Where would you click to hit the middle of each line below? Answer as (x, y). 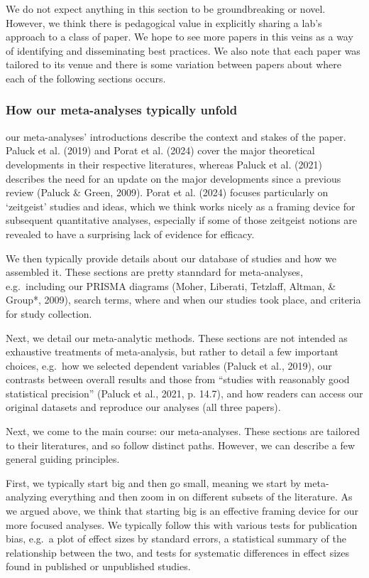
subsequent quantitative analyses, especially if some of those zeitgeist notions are (181, 220)
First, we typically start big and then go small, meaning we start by (153, 482)
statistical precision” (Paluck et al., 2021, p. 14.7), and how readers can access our (184, 393)
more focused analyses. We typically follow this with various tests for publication (182, 524)
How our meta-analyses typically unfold (122, 110)
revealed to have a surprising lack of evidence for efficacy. (130, 234)
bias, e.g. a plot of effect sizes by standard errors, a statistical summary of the (176, 539)
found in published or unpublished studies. (98, 566)
